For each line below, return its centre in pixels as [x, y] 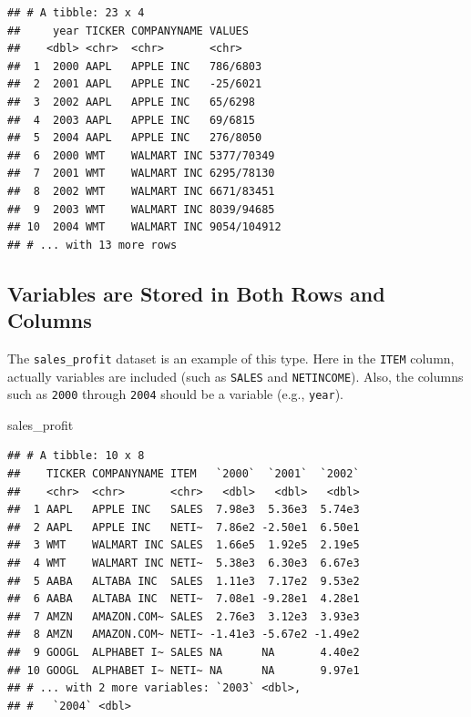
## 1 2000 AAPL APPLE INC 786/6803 [135, 66]
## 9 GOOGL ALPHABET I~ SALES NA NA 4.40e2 [184, 652]
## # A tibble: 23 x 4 [76, 13]
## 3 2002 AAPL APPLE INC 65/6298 [132, 102]
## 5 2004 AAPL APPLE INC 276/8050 [135, 138]
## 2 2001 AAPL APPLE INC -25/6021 [135, 84]
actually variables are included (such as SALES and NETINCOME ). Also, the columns [235, 376]
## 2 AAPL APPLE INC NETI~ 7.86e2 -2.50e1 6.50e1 [184, 527]
